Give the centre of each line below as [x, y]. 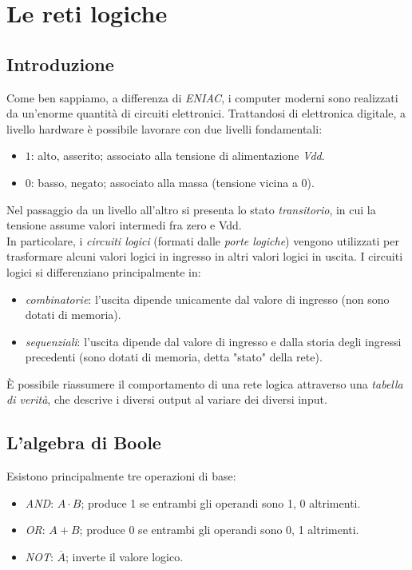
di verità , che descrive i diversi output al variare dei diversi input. [167, 399]
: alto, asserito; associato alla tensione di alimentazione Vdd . [178, 155]
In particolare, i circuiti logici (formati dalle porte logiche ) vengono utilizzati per [203, 240]
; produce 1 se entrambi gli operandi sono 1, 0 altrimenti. [221, 502]
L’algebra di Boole [84, 442]
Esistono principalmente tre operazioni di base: [121, 476]
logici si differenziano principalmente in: [104, 271]
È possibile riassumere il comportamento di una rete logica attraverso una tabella [205, 383]
